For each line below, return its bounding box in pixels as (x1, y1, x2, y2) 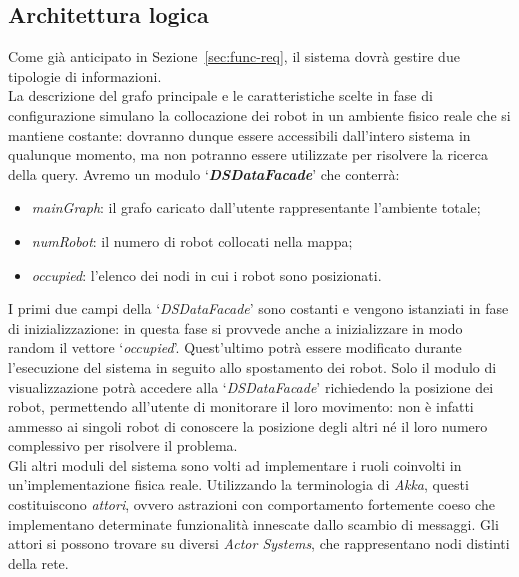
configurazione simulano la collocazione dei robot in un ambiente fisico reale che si (8, 104, 511, 125)
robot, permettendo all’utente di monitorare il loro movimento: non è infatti (8, 396, 474, 417)
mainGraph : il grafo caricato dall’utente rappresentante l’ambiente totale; (31, 197, 481, 218)
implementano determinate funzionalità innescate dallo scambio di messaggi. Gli (8, 513, 499, 534)
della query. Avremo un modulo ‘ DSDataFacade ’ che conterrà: (8, 163, 400, 184)
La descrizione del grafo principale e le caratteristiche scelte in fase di (8, 85, 433, 106)
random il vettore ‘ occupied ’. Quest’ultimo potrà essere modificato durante (8, 337, 462, 358)
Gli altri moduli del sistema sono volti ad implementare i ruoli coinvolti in (8, 454, 462, 475)
